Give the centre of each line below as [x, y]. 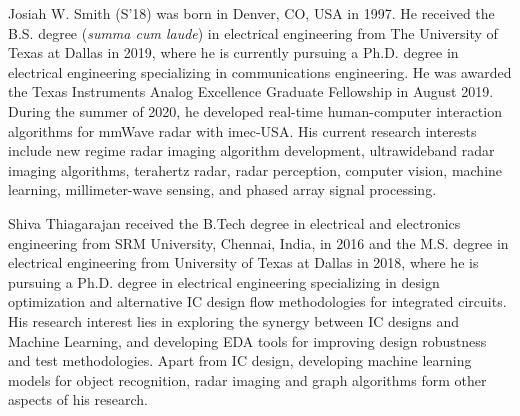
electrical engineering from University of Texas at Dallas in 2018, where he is [243, 262]
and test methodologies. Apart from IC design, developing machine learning [240, 360]
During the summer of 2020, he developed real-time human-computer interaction [255, 110]
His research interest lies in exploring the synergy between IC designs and [234, 320]
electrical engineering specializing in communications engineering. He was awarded [260, 71]
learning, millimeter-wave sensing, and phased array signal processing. [222, 189]
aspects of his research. [78, 399]
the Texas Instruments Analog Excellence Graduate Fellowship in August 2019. [251, 91]
